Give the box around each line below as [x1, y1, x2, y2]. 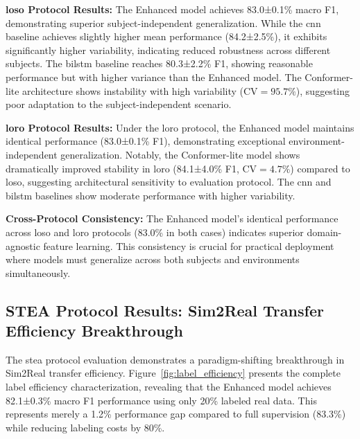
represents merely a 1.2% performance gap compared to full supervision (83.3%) [6, 406, 346, 421]
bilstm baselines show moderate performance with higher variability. [6, 188, 295, 202]
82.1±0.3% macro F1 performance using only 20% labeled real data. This [6, 393, 317, 407]
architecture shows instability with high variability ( [22, 83, 243, 98]
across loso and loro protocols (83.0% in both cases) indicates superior [6, 224, 304, 239]
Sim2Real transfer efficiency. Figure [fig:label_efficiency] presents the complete [6, 366, 341, 380]
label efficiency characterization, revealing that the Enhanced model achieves [6, 379, 332, 394]
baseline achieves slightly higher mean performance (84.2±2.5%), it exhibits [6, 29, 327, 44]
